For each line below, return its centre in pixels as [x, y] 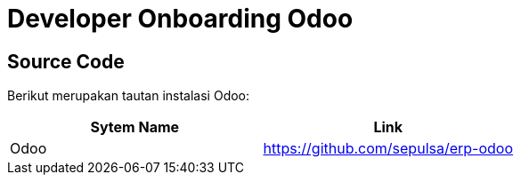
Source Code [66, 61]
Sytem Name [135, 127]
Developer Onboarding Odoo [180, 19]
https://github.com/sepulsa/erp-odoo [388, 149]
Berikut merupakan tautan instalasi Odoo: [129, 96]
